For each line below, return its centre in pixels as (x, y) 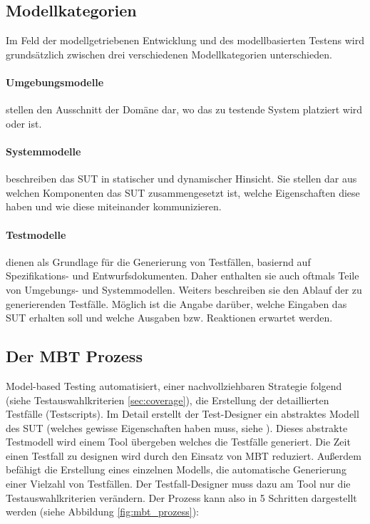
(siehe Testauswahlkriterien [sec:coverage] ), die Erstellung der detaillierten (168, 400)
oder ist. (24, 123)
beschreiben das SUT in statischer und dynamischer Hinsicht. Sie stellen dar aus (181, 179)
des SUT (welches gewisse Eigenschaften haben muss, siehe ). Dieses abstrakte (177, 427)
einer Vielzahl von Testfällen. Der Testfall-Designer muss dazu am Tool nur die (178, 484)
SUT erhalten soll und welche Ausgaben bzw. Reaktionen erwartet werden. (169, 318)
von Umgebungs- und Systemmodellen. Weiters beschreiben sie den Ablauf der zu (184, 289)
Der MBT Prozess (74, 356)
